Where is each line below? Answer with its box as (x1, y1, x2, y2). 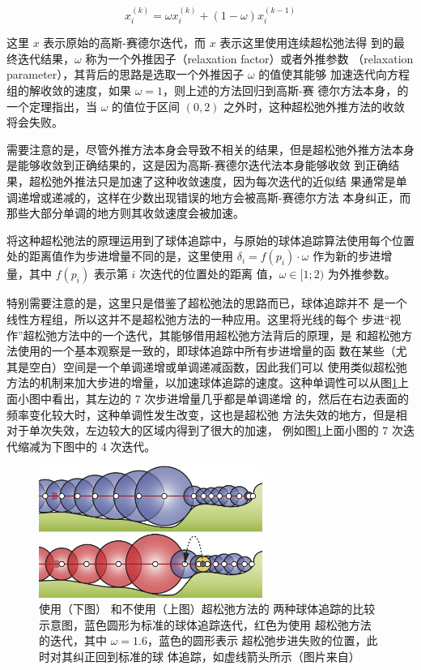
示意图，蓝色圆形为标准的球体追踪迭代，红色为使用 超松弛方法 (39, 616, 372, 633)
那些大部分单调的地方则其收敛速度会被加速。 (6, 204, 245, 221)
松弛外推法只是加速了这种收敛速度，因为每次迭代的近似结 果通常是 (40, 172, 396, 189)
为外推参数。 (327, 265, 396, 282)
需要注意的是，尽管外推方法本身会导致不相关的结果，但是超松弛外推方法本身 (6, 140, 415, 157)
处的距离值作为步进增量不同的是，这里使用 (6, 247, 233, 264)
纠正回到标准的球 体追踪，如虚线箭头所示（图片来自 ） (72, 647, 360, 664)
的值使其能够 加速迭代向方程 (258, 66, 410, 83)
